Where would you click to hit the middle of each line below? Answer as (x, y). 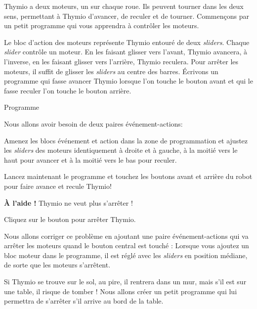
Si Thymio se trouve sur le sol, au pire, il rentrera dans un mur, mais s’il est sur (125, 282)
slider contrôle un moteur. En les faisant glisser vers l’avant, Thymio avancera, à (126, 52)
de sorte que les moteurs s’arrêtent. (57, 265)
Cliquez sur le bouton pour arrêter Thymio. (70, 219)
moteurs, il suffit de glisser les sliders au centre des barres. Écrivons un (111, 71)
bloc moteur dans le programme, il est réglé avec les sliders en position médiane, (126, 255)
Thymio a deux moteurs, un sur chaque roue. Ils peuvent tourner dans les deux (124, 6)
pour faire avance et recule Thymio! (58, 186)
